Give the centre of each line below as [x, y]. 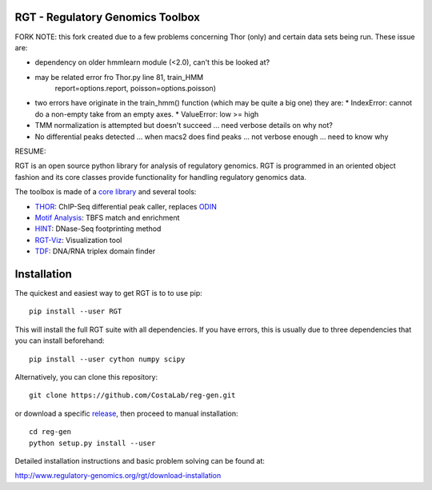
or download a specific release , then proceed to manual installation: [127, 413]
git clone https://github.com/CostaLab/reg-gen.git [132, 395]
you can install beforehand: [60, 341]
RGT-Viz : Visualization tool [78, 240]
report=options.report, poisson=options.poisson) [135, 89]
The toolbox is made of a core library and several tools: [106, 192]
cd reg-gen [50, 432]
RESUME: [30, 151]
